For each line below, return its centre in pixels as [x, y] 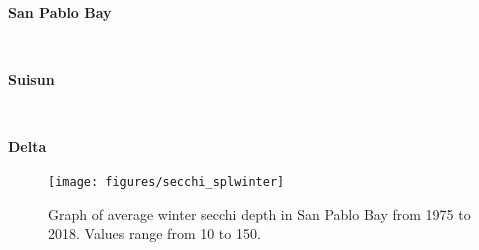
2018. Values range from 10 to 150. [154, 233]
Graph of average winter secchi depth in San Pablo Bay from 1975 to [259, 213]
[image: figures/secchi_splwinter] [166, 181]
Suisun [31, 79]
